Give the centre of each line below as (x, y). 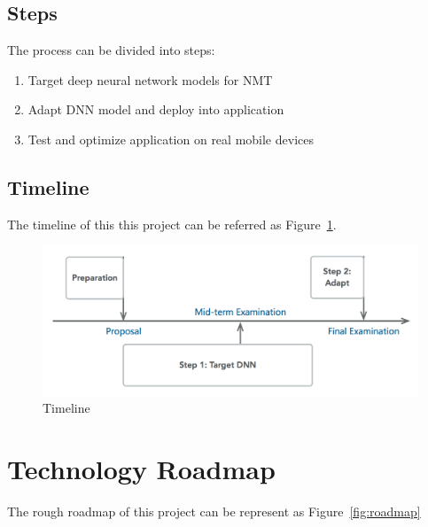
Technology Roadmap (141, 469)
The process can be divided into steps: (111, 50)
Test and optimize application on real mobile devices (171, 139)
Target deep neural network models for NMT (150, 79)
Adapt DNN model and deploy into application (156, 109)
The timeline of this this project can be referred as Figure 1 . (172, 224)
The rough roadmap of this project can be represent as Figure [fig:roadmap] (214, 511)
